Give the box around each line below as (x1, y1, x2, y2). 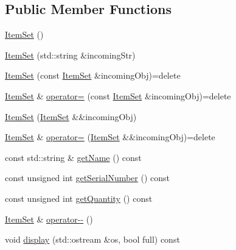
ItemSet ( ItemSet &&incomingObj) (5, 110, 137, 123)
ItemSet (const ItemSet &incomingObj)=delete (5, 69, 181, 82)
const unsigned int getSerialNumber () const (5, 171, 170, 184)
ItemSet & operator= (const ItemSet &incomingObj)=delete (5, 89, 231, 102)
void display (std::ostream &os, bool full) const (5, 233, 180, 246)
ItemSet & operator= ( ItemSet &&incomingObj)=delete (5, 130, 215, 143)
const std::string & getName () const (5, 151, 142, 163)
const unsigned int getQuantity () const (5, 191, 153, 204)
